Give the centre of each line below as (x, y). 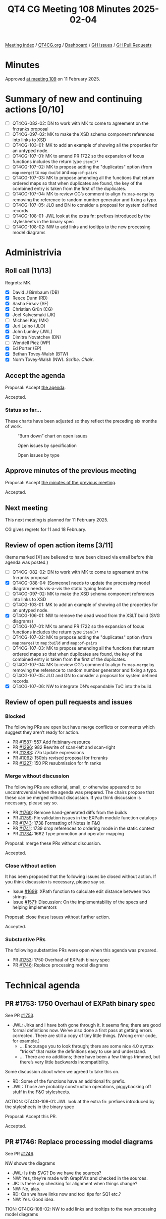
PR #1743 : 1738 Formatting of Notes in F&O (56, 823)
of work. (14, 426)
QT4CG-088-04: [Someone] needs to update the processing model (81, 583)
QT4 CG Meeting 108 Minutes (69, 9)
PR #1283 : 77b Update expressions (48, 753)
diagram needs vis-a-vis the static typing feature (62, 589)
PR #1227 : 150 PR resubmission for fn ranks (57, 763)
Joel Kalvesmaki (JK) (34, 315)
